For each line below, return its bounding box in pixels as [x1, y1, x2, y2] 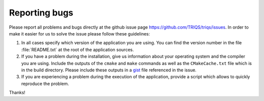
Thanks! [9, 90, 25, 96]
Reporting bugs [9, 7, 73, 18]
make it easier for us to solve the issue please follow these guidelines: [9, 31, 150, 36]
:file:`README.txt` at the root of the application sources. [21, 47, 134, 52]
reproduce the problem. [21, 81, 69, 86]
